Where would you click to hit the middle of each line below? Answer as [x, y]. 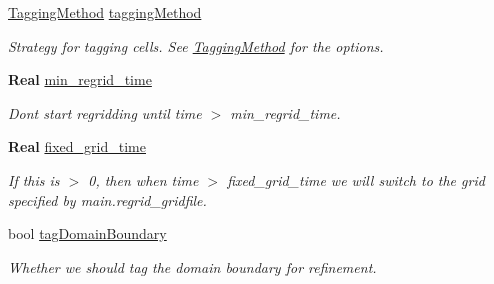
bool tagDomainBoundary [87, 233]
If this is [34, 179]
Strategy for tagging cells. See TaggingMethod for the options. [196, 45]
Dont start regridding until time [105, 112]
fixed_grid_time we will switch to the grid [356, 179]
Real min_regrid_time [80, 79]
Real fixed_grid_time [77, 146]
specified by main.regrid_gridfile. [107, 199]
